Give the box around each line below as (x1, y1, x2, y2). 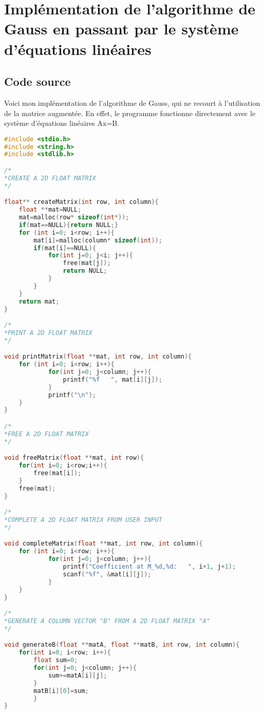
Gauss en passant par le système (4, 18, 239, 39)
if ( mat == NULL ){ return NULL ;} (18, 221, 118, 229)
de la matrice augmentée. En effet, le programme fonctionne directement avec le (4, 107, 256, 118)
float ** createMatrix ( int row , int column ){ (4, 198, 159, 206)
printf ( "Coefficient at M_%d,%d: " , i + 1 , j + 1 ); (63, 563, 236, 571)
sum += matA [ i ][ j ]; (48, 671, 107, 679)
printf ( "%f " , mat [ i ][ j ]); (63, 376, 162, 383)
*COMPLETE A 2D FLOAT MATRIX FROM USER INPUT (4, 516, 162, 524)
